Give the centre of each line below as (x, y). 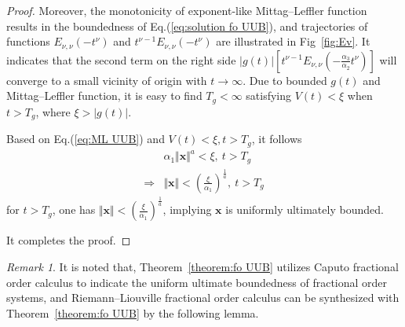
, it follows (277, 139)
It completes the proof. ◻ (69, 240)
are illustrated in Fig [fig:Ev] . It (293, 41)
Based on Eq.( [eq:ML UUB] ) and (86, 139)
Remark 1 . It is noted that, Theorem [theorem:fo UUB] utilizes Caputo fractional (202, 266)
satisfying (269, 96)
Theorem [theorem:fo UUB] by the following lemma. (133, 312)
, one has (74, 209)
